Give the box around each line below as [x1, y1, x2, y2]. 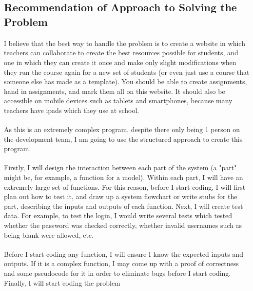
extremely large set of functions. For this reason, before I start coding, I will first [4, 181, 246, 192]
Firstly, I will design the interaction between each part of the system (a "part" [4, 162, 237, 173]
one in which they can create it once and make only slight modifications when [4, 57, 236, 67]
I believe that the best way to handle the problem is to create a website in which [4, 38, 245, 48]
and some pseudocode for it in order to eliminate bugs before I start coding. [4, 268, 231, 278]
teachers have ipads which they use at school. [4, 105, 139, 115]
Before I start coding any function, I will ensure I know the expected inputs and [4, 248, 243, 259]
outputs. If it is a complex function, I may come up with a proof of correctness [4, 258, 239, 269]
